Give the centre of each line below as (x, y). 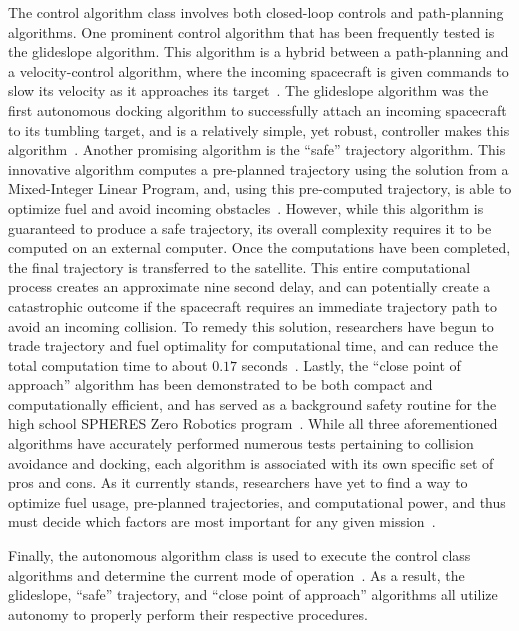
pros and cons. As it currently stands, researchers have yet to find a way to (238, 482)
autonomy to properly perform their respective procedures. (188, 613)
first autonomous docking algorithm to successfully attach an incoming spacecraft (257, 109)
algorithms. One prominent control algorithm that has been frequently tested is (251, 31)
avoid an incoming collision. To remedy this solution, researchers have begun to (251, 325)
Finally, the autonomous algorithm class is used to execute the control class (239, 555)
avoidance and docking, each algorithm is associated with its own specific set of (251, 462)
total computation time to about (108, 364)
